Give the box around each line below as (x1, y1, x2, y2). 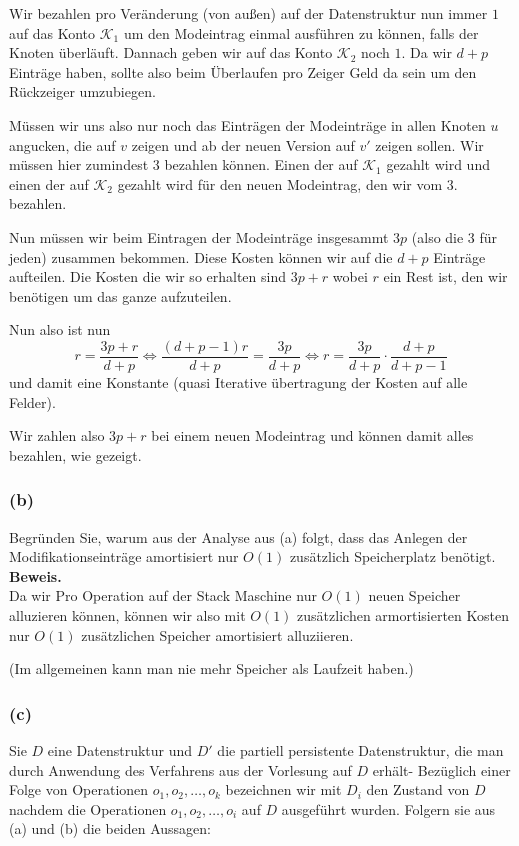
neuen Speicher (368, 585, 461, 606)
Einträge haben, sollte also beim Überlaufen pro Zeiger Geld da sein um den (9, 61, 477, 82)
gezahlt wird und (386, 154, 490, 175)
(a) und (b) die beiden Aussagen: (9, 818, 212, 839)
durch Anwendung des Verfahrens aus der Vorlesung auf (9, 759, 352, 780)
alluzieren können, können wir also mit (9, 604, 246, 625)
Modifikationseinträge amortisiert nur (9, 546, 239, 567)
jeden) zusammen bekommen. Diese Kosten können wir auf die (9, 246, 393, 267)
